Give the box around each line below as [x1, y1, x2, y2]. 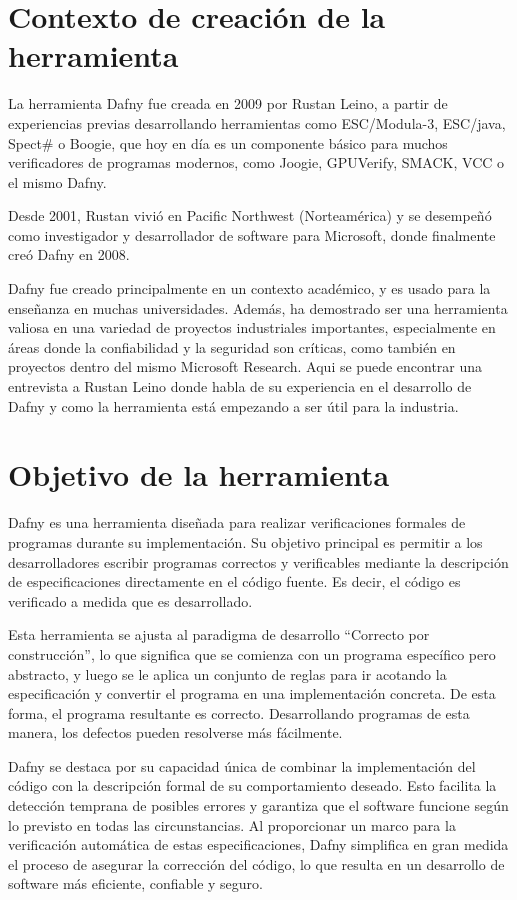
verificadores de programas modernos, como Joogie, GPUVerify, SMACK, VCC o [8, 152, 505, 173]
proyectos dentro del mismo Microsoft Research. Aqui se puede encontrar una [8, 356, 483, 377]
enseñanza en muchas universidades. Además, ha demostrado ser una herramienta [8, 297, 508, 318]
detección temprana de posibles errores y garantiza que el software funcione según [8, 795, 509, 816]
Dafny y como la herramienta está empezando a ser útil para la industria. [8, 395, 459, 416]
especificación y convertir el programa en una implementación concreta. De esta [8, 683, 496, 704]
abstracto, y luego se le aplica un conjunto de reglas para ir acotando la [8, 663, 447, 684]
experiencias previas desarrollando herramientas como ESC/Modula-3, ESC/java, [8, 112, 506, 133]
